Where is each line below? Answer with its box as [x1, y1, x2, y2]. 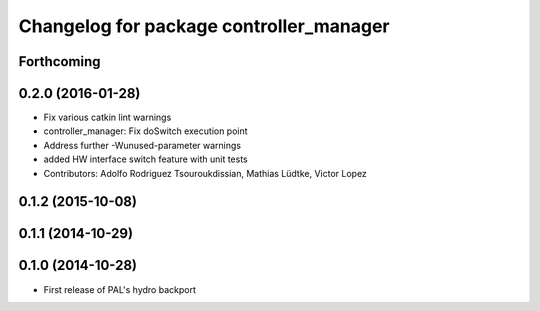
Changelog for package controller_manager [18, 15, 390, 37]
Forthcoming [18, 53, 101, 70]
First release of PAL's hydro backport [43, 283, 197, 295]
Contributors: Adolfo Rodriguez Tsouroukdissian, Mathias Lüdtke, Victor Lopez [43, 167, 367, 179]
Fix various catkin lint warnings [43, 111, 172, 124]
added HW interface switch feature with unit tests [43, 153, 249, 165]
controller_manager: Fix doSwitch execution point [43, 125, 249, 137]
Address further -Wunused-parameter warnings [43, 139, 242, 151]
